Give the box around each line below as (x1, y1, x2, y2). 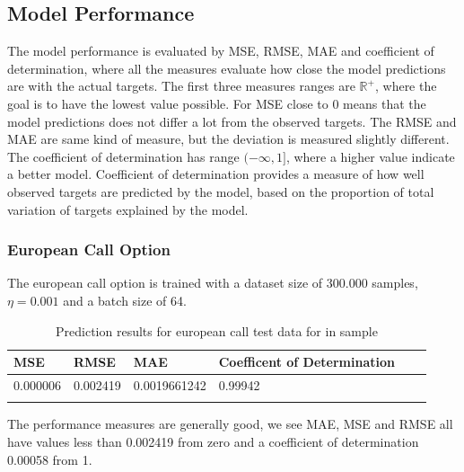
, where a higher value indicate (285, 147, 455, 165)
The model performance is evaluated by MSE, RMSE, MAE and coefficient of (7, 41, 434, 60)
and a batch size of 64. (63, 290, 187, 309)
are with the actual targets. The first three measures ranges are (7, 76, 355, 95)
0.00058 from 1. (7, 450, 92, 468)
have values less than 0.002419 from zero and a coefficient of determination (7, 432, 419, 450)
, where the (374, 76, 437, 95)
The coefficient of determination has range (7, 147, 240, 165)
